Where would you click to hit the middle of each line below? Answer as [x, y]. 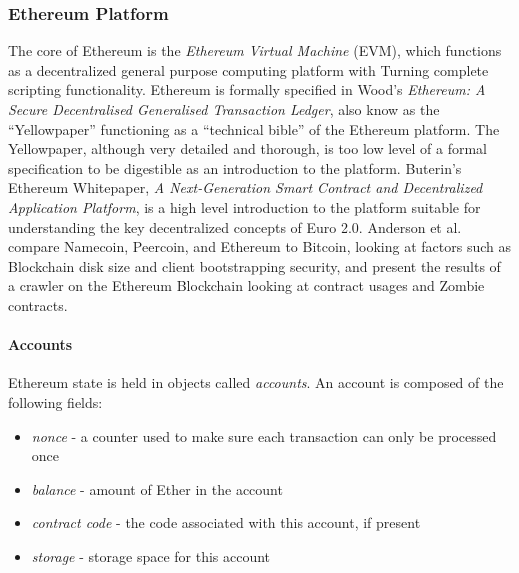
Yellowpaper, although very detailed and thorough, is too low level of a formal [247, 148]
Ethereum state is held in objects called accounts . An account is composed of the [256, 382]
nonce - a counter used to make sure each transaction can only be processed [264, 435]
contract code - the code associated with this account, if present [226, 522]
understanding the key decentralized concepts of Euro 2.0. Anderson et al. [235, 226]
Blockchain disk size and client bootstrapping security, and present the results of [254, 265]
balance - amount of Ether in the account [157, 488]
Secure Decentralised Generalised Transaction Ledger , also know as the [224, 109]
